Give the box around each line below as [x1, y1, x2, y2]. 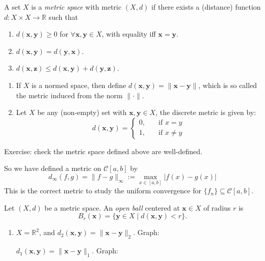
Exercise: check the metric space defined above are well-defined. [4, 146, 202, 156]
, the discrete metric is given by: [155, 107, 256, 118]
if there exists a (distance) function [151, 2, 261, 12]
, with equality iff [101, 28, 156, 39]
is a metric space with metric [31, 2, 122, 12]
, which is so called [198, 79, 257, 90]
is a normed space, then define [32, 79, 126, 90]
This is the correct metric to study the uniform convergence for [4, 185, 201, 196]
